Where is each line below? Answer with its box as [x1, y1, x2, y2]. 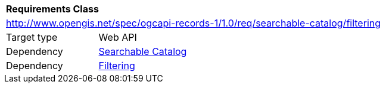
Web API [98, 31, 137, 43]
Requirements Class [6, 3, 99, 15]
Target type [6, 31, 58, 43]
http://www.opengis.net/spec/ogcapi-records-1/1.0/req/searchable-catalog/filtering [6, 17, 381, 29]
